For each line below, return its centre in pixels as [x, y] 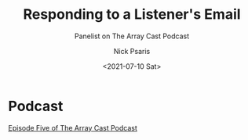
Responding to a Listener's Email [132, 14]
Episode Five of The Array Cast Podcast [73, 127]
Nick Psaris [132, 51]
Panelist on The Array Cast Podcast [132, 36]
